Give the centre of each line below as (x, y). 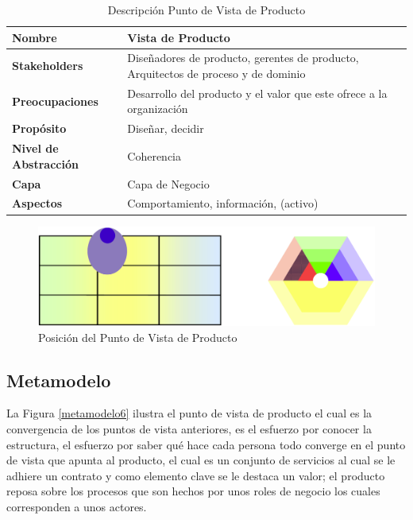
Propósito (39, 128)
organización (158, 109)
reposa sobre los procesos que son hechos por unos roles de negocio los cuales (193, 491)
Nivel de (35, 148)
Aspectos (37, 203)
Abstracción (45, 163)
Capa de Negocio (168, 183)
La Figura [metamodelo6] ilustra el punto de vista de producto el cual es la (189, 413)
